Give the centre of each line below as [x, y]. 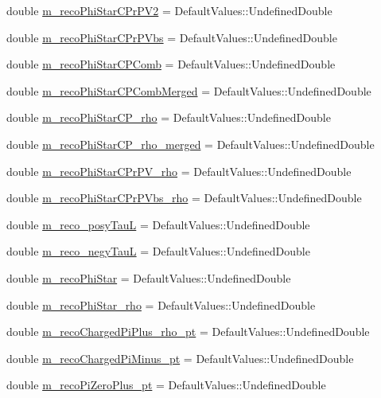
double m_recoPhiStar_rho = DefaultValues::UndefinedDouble [161, 304]
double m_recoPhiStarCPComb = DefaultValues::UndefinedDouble [171, 64]
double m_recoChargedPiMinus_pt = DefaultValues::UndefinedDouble [180, 358]
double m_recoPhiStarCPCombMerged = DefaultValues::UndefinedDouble [189, 90]
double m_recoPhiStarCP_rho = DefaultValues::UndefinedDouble [169, 117]
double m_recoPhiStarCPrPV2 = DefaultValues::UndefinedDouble [169, 10]
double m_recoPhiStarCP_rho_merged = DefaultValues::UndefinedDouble [190, 144]
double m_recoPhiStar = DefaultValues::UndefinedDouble [149, 277]
